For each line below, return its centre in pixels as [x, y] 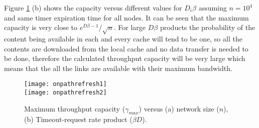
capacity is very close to [41, 27]
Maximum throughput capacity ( [75, 108]
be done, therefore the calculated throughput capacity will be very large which [125, 58]
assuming [213, 7]
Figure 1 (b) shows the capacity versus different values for [93, 7]
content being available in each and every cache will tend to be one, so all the [123, 38]
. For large [130, 27]
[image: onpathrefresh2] [66, 92]
